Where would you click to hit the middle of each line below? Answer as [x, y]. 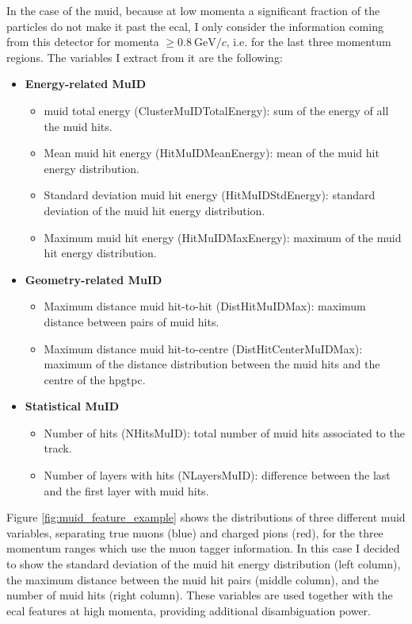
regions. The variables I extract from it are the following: [145, 57]
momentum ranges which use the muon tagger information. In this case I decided [203, 548]
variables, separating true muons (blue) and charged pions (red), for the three [195, 532]
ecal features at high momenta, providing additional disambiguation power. [189, 610]
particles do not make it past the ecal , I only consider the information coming [195, 26]
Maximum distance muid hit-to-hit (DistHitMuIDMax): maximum [205, 306]
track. [58, 448]
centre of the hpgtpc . [95, 379]
